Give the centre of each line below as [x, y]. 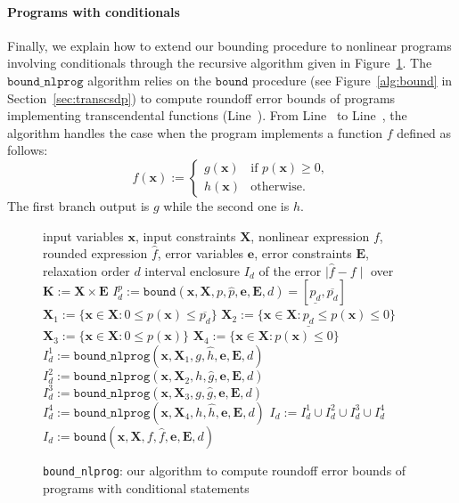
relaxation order [86, 270]
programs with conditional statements [146, 487]
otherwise [276, 187]
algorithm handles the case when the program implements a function [195, 132]
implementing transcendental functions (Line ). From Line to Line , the [207, 115]
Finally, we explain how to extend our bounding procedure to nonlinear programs [229, 45]
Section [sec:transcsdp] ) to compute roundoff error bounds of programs [201, 97]
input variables [83, 235]
